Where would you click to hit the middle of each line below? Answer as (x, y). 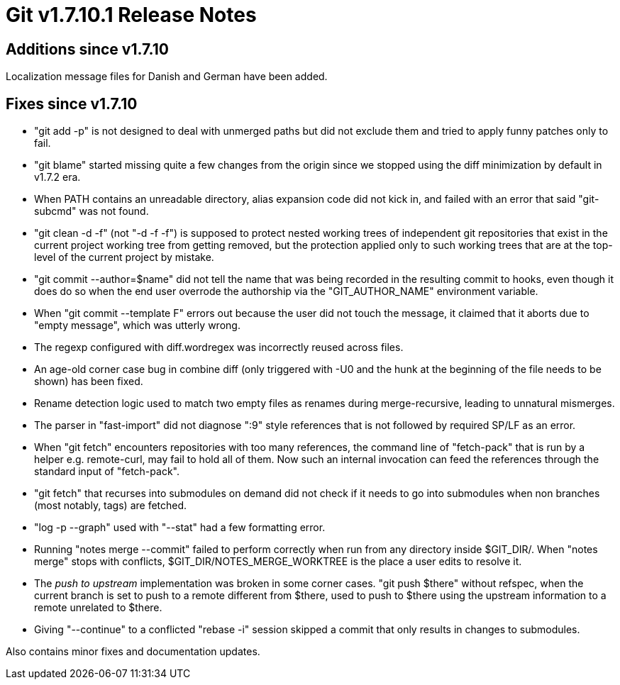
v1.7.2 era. (57, 177)
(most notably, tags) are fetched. (111, 506)
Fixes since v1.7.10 (72, 104)
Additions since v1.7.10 (87, 49)
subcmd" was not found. (92, 211)
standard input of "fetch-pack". (107, 472)
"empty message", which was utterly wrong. (137, 325)
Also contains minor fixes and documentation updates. (133, 652)
